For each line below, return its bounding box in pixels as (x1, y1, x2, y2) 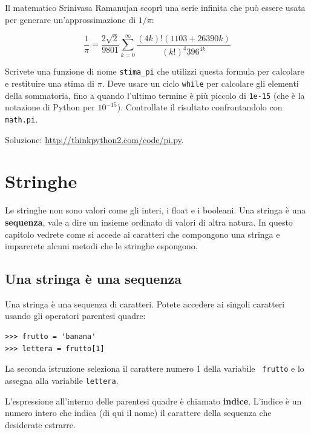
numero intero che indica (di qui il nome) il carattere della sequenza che (5, 406, 272, 419)
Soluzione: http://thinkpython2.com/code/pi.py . (5, 133, 184, 146)
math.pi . (5, 112, 38, 125)
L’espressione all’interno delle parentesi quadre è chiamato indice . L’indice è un (5, 394, 302, 407)
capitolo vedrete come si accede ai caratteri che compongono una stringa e (5, 227, 280, 240)
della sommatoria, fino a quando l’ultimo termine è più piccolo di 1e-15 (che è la (5, 89, 305, 101)
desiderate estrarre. (5, 418, 76, 431)
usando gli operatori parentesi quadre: (5, 309, 146, 322)
